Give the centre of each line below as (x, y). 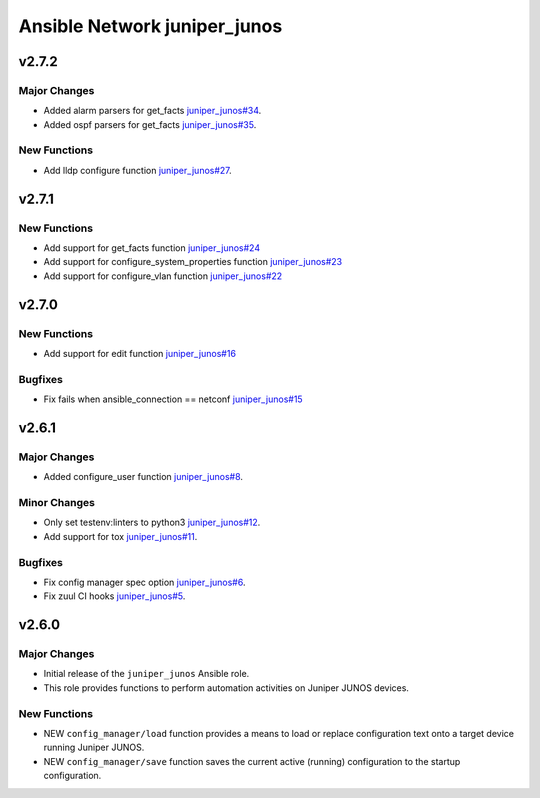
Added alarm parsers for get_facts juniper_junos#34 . (152, 111)
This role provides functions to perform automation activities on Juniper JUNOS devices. (226, 687)
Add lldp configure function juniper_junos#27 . (137, 170)
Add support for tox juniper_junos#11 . (120, 536)
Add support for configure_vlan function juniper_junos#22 (163, 276)
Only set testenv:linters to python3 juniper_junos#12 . (152, 522)
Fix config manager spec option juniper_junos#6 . (144, 582)
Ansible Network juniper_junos (150, 26)
